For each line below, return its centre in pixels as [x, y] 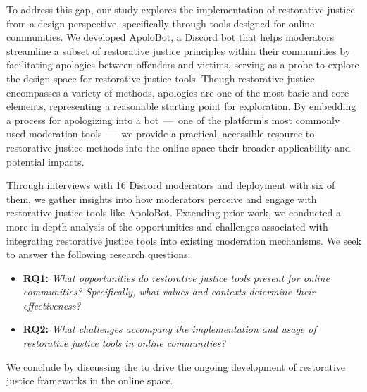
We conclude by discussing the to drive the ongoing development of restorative [176, 366]
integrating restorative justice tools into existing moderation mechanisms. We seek [184, 240]
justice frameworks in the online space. [90, 380]
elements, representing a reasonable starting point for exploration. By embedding [181, 106]
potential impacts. [45, 161]
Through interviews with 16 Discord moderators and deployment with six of [171, 185]
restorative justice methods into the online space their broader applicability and [179, 147]
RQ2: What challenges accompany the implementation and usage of [169, 329]
